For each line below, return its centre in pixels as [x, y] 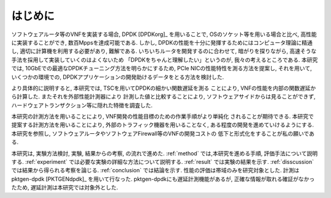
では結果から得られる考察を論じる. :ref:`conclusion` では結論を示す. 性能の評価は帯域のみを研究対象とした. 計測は [155, 170]
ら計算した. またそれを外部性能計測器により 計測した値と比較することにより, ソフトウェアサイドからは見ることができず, [163, 97]
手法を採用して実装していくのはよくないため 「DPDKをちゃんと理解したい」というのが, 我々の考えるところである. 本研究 [165, 60]
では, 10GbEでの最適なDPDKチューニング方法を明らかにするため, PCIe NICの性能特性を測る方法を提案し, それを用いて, [162, 68]
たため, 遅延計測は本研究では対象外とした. [65, 188]
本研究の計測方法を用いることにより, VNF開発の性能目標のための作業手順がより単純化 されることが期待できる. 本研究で [162, 117]
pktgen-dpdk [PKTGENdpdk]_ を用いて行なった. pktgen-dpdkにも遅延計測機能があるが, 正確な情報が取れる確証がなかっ [163, 179]
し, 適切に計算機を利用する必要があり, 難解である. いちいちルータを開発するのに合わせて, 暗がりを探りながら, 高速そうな [164, 51]
